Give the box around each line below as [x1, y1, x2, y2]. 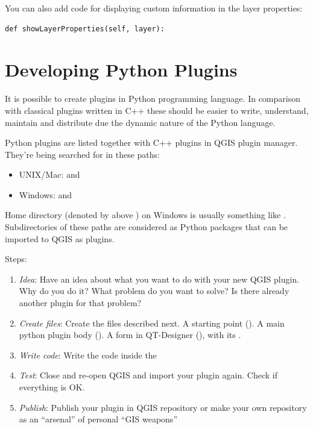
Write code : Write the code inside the [19, 348, 157, 361]
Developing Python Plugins [5, 57, 238, 82]
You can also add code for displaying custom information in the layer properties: [5, 2, 303, 14]
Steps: [5, 252, 27, 265]
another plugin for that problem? [19, 296, 142, 309]
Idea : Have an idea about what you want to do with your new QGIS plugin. [19, 272, 300, 285]
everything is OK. [19, 381, 85, 393]
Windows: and [19, 188, 72, 201]
